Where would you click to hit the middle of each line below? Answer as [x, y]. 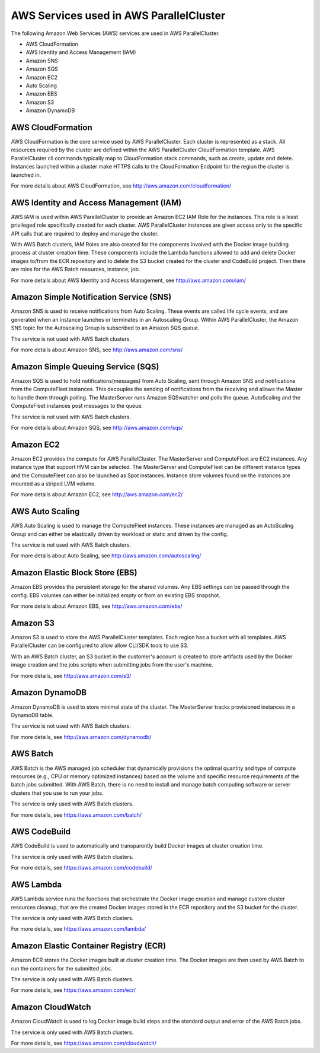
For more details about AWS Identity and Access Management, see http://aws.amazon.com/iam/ [128, 280]
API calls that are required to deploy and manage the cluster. [85, 233]
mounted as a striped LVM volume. [53, 483]
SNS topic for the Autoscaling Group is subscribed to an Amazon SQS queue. [105, 328]
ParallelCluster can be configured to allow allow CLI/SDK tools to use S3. [100, 646]
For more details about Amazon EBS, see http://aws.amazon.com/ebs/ [97, 606]
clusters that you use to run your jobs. [57, 793]
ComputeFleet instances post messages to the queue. [77, 406]
